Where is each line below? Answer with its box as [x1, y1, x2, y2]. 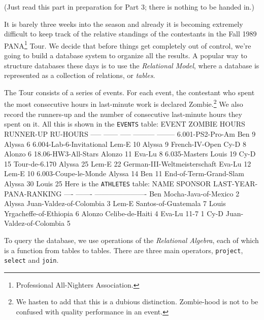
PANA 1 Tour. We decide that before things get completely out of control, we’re [4, 38, 251, 51]
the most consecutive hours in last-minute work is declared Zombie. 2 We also [4, 97, 243, 109]
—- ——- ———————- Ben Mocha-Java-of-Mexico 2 [63, 188, 240, 198]
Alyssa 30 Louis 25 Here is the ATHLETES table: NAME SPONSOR [4, 178, 211, 188]
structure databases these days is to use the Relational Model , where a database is [4, 60, 259, 70]
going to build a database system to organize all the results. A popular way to [4, 50, 247, 61]
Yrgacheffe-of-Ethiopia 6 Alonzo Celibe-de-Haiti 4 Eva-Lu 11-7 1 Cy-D [4, 208, 224, 218]
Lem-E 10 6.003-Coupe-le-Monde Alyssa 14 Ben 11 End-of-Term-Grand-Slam [4, 168, 244, 179]
